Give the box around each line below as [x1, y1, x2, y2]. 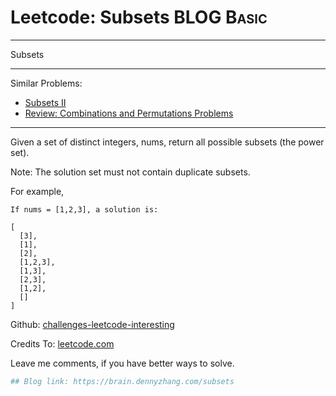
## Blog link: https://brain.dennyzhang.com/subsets [10, 376, 235, 386]
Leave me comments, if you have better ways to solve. [10, 357, 235, 369]
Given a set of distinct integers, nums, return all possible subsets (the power [10, 136, 325, 148]
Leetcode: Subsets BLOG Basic [10, 6, 268, 29]
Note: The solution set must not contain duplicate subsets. [10, 166, 251, 178]
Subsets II [24, 96, 67, 108]
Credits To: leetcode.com [10, 337, 115, 350]
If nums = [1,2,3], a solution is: [10, 204, 159, 215]
